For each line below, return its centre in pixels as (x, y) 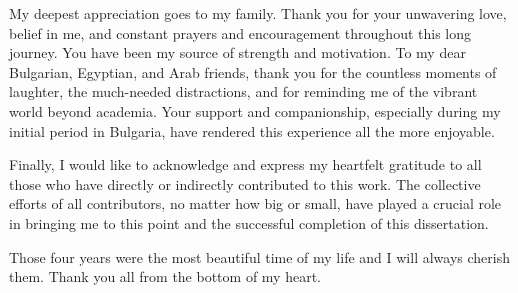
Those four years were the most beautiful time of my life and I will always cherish (259, 256)
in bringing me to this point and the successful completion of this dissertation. (249, 222)
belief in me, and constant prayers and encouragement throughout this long (240, 32)
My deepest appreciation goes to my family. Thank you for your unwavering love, (258, 13)
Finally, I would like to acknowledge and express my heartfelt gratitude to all (245, 164)
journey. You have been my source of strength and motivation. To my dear (237, 52)
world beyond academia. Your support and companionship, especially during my (255, 110)
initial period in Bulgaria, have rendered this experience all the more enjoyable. (252, 130)
